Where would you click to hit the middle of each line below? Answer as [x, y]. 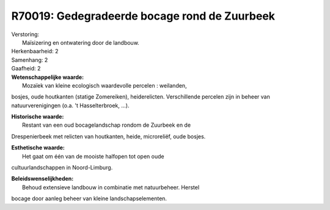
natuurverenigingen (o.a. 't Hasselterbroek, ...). [70, 105]
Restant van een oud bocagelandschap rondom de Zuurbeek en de [107, 125]
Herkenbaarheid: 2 [35, 51]
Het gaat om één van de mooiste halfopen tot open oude [93, 156]
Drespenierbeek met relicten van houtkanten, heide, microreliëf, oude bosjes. [108, 136]
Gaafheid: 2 [26, 69]
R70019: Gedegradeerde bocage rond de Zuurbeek [143, 16]
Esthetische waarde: [38, 148]
